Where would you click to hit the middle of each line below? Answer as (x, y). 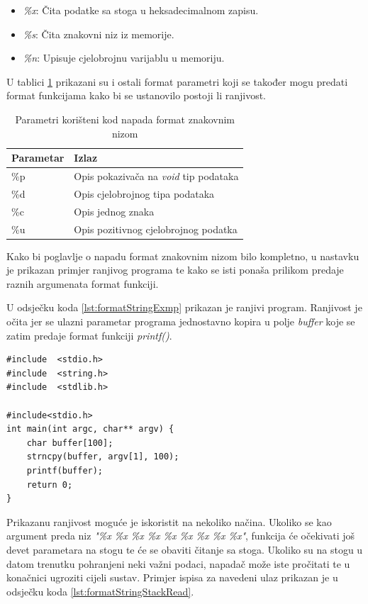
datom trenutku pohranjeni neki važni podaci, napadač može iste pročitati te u (178, 563)
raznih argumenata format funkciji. (83, 283)
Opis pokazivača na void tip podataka (156, 176)
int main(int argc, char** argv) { (90, 429)
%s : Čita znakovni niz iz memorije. (99, 34)
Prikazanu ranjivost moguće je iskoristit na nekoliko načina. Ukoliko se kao (169, 521)
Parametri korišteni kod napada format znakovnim (125, 119)
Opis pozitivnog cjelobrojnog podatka (156, 229)
